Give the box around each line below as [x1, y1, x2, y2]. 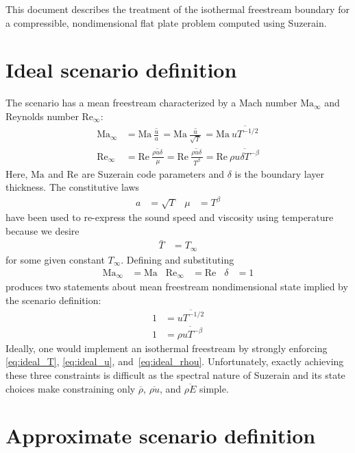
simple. [199, 381, 229, 395]
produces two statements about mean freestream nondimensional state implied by [5, 279, 348, 294]
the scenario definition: [5, 292, 101, 307]
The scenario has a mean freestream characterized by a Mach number [5, 95, 297, 110]
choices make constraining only [5, 381, 136, 395]
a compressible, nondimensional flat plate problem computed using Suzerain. [5, 15, 327, 30]
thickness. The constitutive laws [5, 180, 140, 194]
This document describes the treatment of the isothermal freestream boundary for [5, 2, 350, 16]
